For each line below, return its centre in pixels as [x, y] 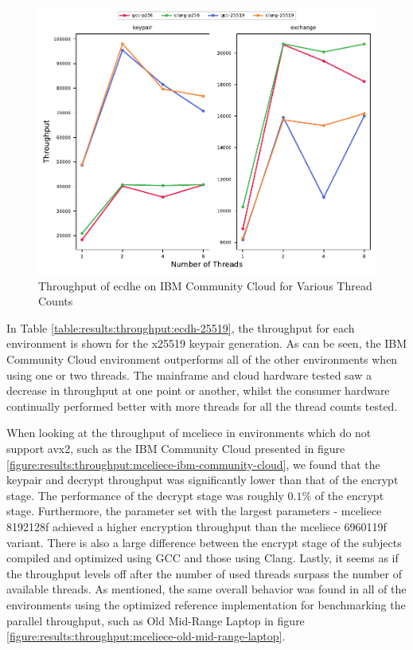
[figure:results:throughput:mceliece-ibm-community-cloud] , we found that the [193, 464]
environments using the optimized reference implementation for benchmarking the [206, 604]
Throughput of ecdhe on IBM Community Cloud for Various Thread [205, 285]
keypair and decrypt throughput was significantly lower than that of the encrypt [203, 480]
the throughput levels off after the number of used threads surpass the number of [204, 573]
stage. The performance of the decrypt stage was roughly [145, 495]
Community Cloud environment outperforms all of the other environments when [202, 359]
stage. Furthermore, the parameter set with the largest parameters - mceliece [194, 511]
